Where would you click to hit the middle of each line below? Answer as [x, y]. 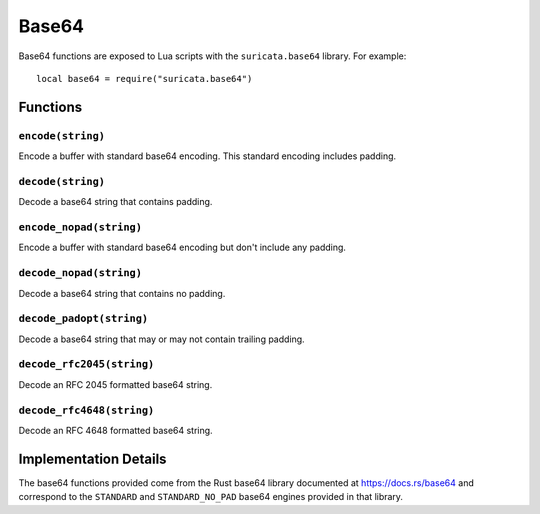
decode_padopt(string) [83, 318]
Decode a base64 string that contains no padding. [122, 293]
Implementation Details [92, 458]
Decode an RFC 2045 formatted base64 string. [115, 384]
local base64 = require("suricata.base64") [144, 78]
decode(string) [61, 181]
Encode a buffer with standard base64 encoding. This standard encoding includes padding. [207, 156]
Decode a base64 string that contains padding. [115, 202]
